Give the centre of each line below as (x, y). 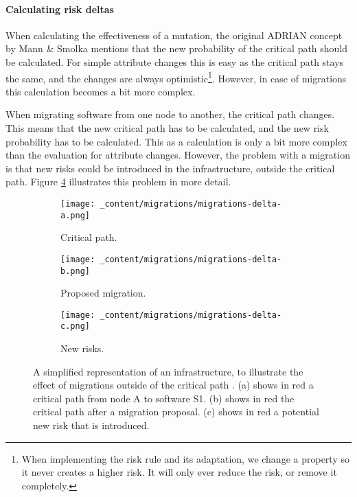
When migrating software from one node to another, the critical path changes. (170, 114)
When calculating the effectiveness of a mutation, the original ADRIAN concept (174, 35)
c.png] (75, 326)
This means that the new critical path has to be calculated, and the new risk (167, 128)
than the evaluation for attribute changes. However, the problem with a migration (178, 155)
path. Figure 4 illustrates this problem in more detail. (118, 182)
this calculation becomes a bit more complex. (101, 91)
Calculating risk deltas (60, 9)
